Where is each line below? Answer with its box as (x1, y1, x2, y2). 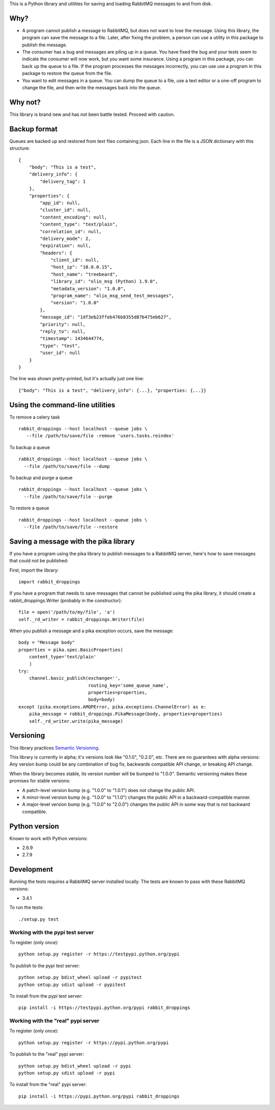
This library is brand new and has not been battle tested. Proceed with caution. (9, 111, 175, 117)
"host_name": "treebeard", (50, 271, 118, 277)
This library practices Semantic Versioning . (9, 745, 100, 751)
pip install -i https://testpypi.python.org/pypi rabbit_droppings (18, 1005, 190, 1010)
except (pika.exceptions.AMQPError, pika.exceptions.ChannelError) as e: (18, 704, 207, 709)
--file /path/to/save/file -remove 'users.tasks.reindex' (26, 433, 174, 439)
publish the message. (22, 41, 67, 48)
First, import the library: (9, 567, 59, 573)
